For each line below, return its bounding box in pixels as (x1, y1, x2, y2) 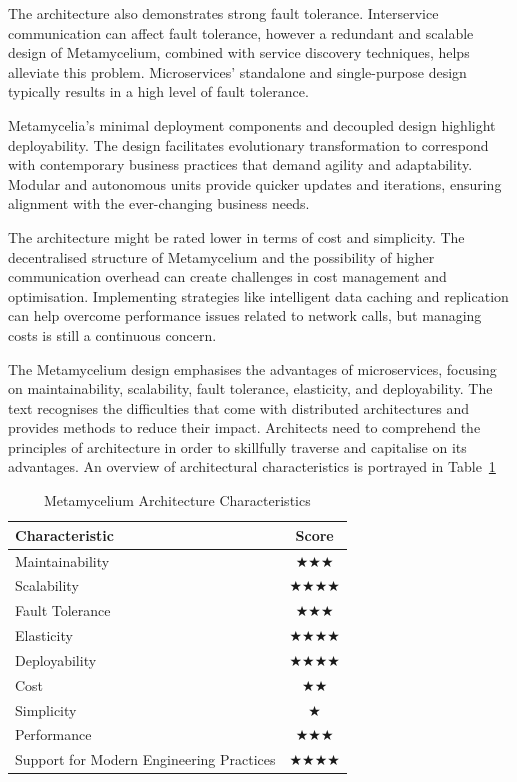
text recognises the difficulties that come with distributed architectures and (8, 397, 469, 418)
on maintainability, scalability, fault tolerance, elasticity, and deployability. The (8, 378, 493, 399)
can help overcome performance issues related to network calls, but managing (8, 305, 482, 326)
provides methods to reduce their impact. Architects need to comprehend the (8, 417, 481, 438)
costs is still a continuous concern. (8, 324, 217, 345)
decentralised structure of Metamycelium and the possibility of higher (8, 246, 435, 267)
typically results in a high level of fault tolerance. (8, 81, 309, 102)
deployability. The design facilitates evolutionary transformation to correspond (8, 134, 489, 155)
